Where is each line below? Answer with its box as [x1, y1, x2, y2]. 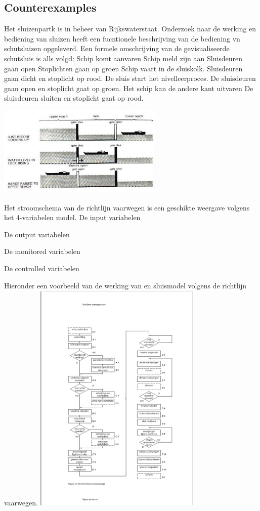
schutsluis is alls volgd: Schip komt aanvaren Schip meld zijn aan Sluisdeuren [4, 53, 243, 63]
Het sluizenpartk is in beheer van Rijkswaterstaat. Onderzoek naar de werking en [4, 23, 256, 34]
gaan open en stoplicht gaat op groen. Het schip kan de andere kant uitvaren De [4, 82, 253, 93]
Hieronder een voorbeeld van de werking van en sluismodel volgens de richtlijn [4, 280, 247, 290]
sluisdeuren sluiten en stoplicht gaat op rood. [4, 93, 144, 103]
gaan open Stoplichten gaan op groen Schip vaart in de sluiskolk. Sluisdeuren [4, 63, 243, 73]
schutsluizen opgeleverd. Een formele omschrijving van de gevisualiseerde [4, 43, 230, 54]
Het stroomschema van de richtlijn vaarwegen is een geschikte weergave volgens [4, 202, 250, 212]
